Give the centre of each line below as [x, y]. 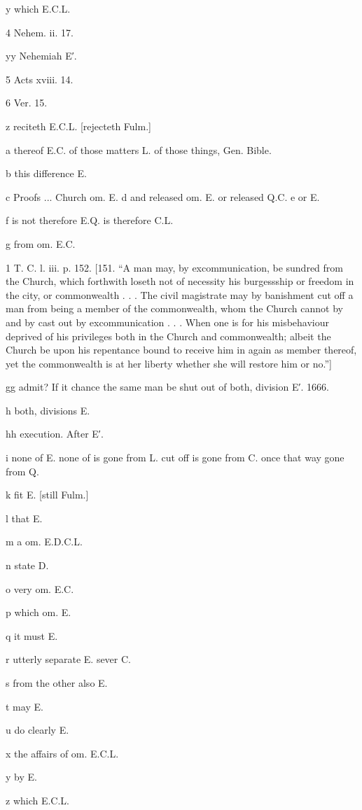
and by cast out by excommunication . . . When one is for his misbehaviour [167, 322]
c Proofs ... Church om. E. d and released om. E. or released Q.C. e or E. [163, 196]
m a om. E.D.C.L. [44, 542]
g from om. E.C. [41, 243]
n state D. [27, 565]
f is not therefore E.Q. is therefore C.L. [90, 220]
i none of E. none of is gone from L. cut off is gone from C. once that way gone [175, 458]
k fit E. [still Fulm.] [47, 495]
